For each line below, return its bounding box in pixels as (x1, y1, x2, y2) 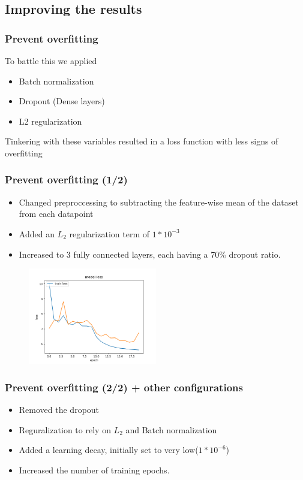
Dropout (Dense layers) (19, 95, 105, 107)
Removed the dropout (19, 403, 100, 415)
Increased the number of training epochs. (19, 463, 170, 476)
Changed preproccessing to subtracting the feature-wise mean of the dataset (19, 195, 299, 208)
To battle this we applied (5, 55, 97, 67)
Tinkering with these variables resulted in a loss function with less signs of (5, 135, 278, 147)
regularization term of (69, 227, 150, 240)
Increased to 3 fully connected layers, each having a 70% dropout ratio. (19, 247, 281, 260)
